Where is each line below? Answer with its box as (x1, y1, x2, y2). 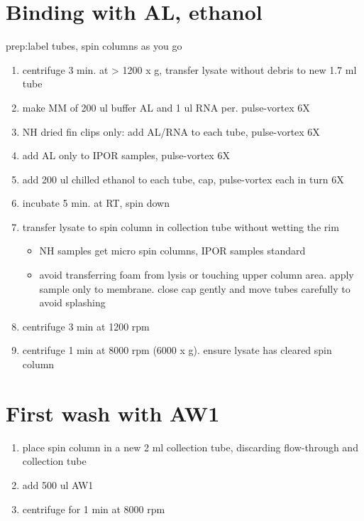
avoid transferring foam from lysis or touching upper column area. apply (39, 267, 354, 282)
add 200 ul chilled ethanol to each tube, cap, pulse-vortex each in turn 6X (22, 171, 344, 186)
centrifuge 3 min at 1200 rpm (22, 318, 150, 333)
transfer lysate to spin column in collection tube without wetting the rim (22, 219, 339, 234)
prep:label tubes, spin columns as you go (6, 38, 182, 53)
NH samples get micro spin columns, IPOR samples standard (39, 243, 306, 258)
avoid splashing (39, 295, 106, 310)
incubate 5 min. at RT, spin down (22, 195, 170, 210)
